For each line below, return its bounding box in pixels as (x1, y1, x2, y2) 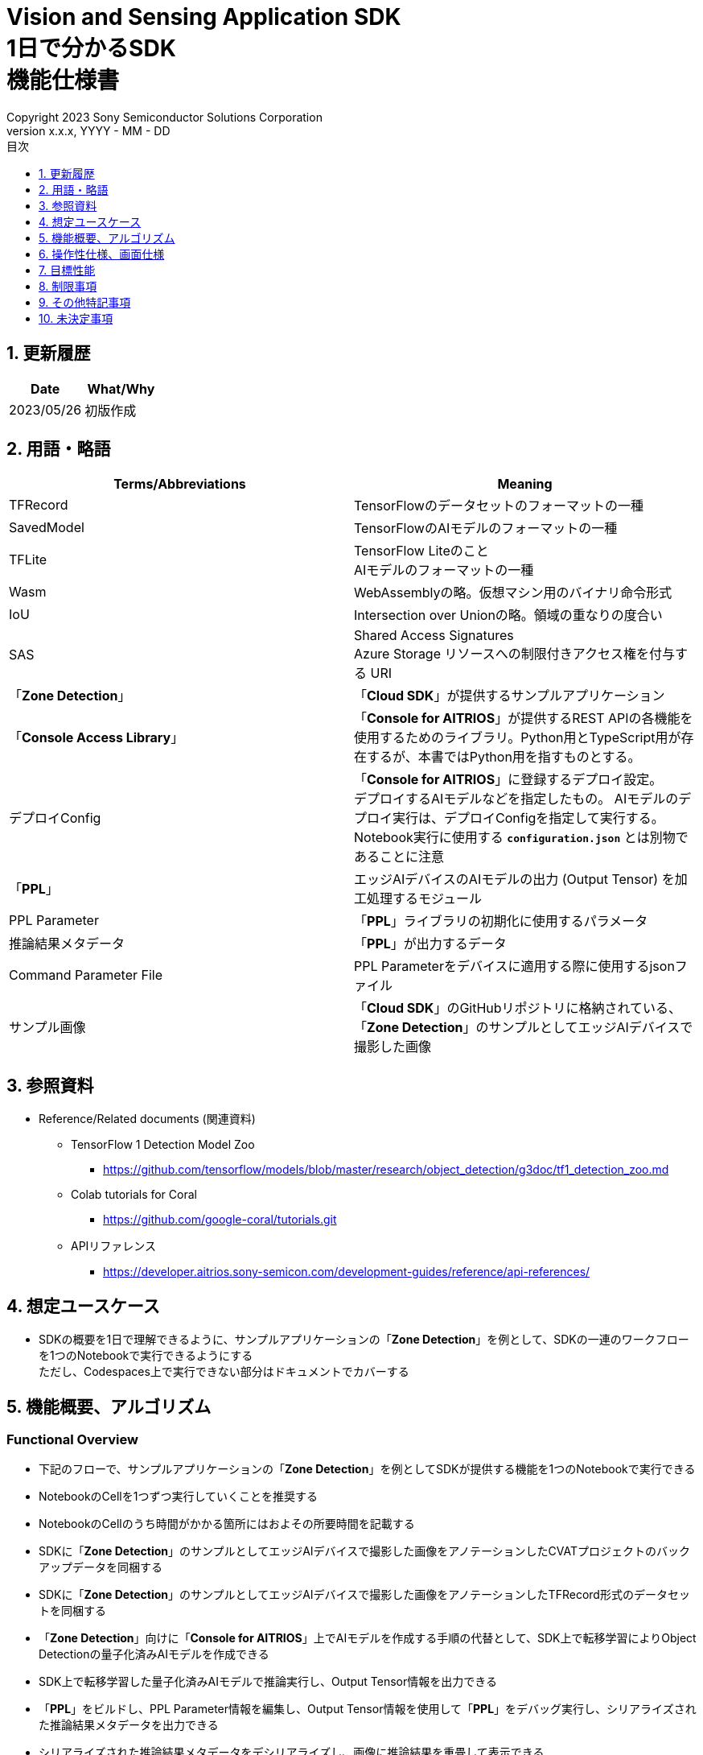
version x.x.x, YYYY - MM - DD (6, 123, 171, 138)
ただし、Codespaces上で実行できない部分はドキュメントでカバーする (39, 1365, 409, 1379)
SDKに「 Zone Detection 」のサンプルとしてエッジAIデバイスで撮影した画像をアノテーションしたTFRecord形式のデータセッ (39, 1588, 690, 1602)
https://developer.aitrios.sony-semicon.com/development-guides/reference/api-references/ (103, 1265, 590, 1279)
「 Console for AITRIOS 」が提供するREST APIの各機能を (354, 710, 693, 727)
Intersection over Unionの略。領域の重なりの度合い (354, 607, 663, 624)
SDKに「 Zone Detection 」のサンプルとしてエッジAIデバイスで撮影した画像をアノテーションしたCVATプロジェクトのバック (39, 1544, 691, 1559)
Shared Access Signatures (354, 627, 514, 644)
